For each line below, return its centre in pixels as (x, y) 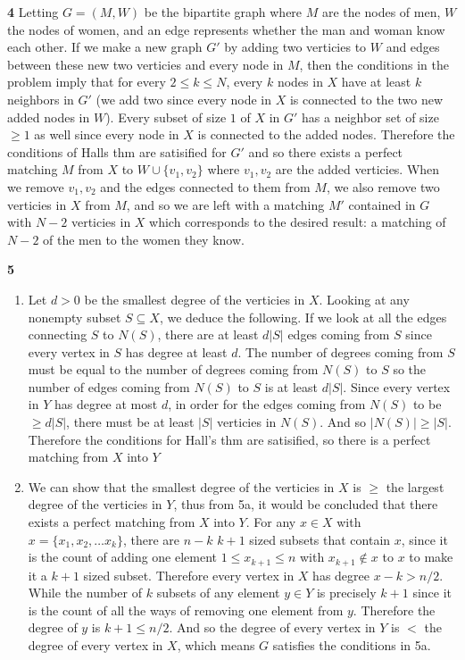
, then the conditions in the (374, 64)
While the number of (85, 593)
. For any (271, 522)
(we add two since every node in (183, 99)
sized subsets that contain (320, 539)
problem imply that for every (87, 82)
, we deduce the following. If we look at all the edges (303, 317)
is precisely (346, 593)
